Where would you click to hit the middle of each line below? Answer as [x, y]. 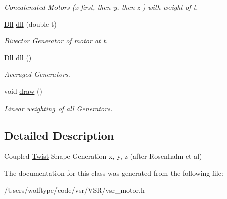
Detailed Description [59, 135]
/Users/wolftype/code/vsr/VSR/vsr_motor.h [74, 190]
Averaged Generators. [37, 74]
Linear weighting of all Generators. [59, 108]
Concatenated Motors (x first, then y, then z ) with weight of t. [101, 7]
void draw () [23, 91]
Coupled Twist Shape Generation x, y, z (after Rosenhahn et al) [103, 156]
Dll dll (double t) [31, 23]
